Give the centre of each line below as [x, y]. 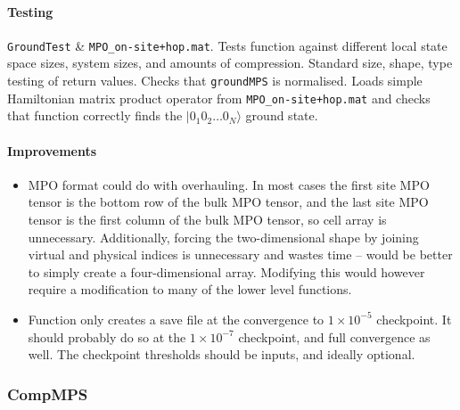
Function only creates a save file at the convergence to [176, 319]
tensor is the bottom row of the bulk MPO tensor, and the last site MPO [228, 202]
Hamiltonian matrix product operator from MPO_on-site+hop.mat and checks [219, 98]
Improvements [52, 150]
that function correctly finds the [95, 115]
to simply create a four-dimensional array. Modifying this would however [226, 271]
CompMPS [48, 394]
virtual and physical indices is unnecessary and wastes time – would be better [240, 254]
